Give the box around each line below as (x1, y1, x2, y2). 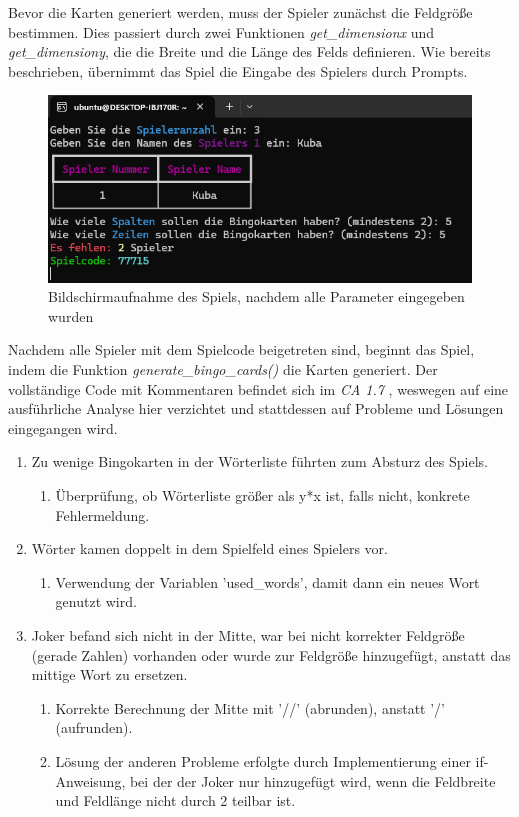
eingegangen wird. (8, 417, 118, 438)
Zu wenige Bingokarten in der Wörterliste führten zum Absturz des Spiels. (31, 451, 488, 472)
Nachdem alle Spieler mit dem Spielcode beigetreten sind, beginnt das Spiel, (8, 339, 475, 360)
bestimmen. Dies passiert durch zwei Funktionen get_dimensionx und (8, 21, 435, 42)
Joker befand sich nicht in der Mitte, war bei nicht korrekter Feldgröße (31, 624, 465, 645)
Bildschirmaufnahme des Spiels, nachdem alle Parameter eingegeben (48, 286, 465, 307)
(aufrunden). (55, 717, 133, 738)
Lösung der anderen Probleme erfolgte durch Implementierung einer (55, 750, 471, 771)
